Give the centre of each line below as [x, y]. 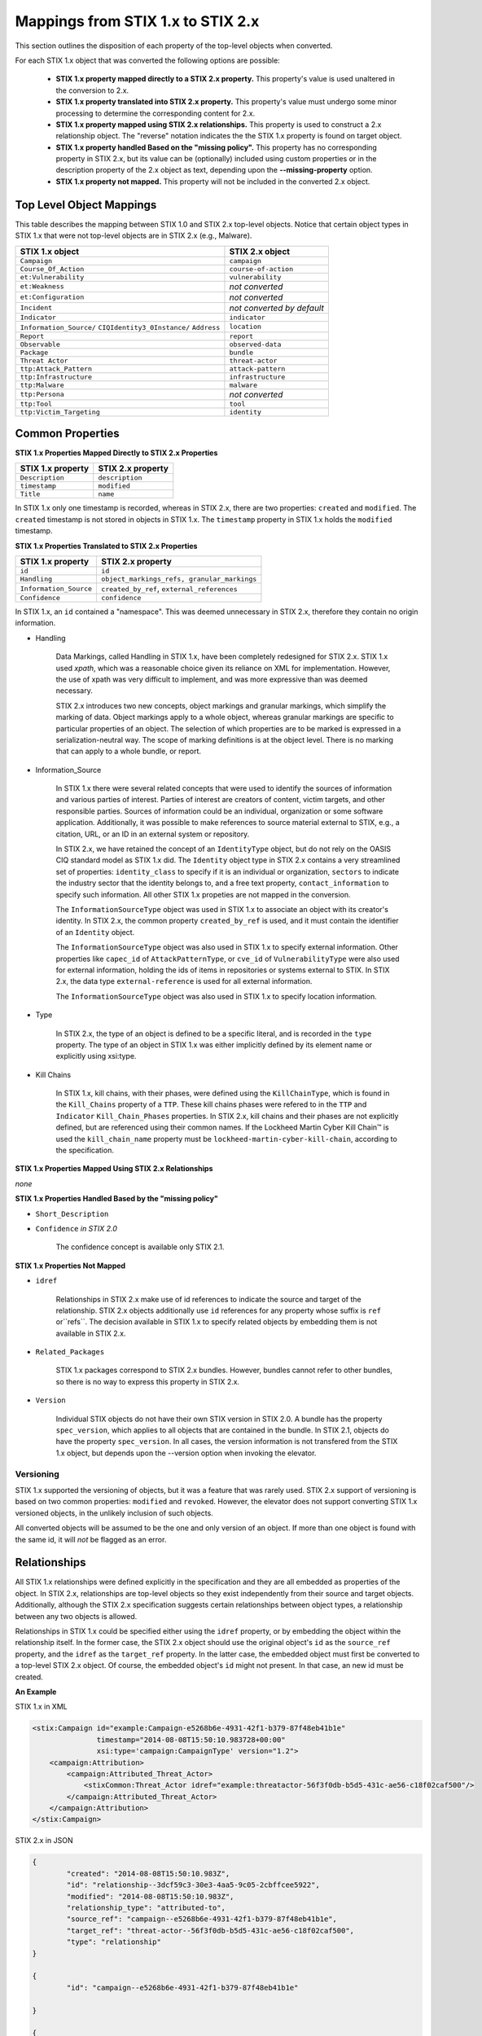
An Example [36, 1692]
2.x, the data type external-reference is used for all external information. [184, 981]
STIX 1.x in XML [42, 1707]
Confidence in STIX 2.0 [77, 1228]
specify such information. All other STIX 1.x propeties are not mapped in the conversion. [203, 894]
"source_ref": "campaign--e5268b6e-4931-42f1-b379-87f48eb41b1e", [202, 1919]
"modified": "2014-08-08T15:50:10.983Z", [150, 1896]
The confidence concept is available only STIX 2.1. [140, 1247]
